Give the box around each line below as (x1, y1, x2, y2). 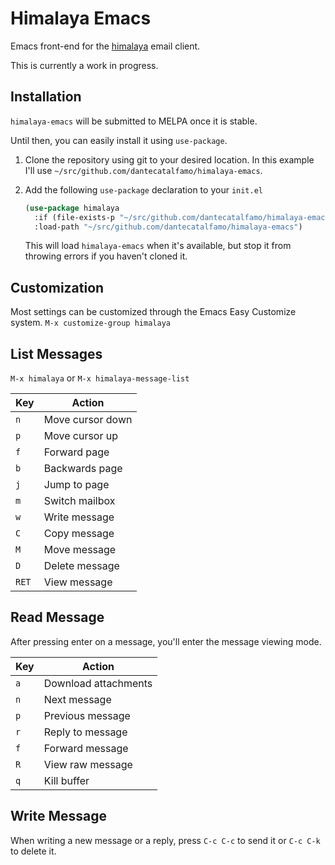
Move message (43, 543, 117, 556)
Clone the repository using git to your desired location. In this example (24, 153, 315, 166)
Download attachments (43, 676, 153, 690)
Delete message (43, 559, 120, 572)
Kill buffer (43, 773, 90, 787)
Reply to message (43, 725, 128, 739)
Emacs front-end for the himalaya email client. (10, 40, 201, 52)
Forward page (43, 445, 110, 459)
